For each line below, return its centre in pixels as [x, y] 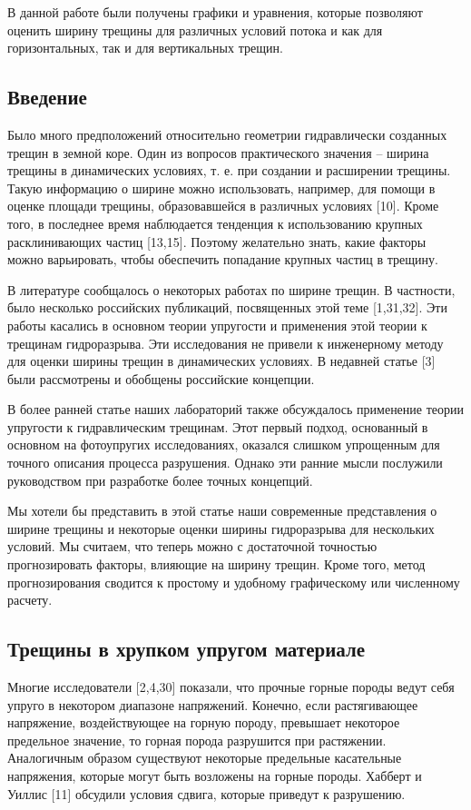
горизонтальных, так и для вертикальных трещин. [145, 48]
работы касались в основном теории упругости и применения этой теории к [217, 325]
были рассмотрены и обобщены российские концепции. [161, 378]
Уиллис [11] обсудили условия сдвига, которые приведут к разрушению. [206, 793]
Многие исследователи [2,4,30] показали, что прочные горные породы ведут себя [231, 687]
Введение [47, 97]
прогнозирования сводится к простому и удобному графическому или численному [234, 582]
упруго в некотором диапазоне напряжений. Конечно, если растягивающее [213, 704]
